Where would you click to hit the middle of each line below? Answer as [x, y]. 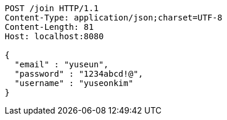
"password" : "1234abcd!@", [79, 74]
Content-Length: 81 [49, 27]
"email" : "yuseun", [62, 64]
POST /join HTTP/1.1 [52, 8]
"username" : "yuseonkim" [74, 83]
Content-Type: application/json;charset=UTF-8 [113, 18]
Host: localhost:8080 [54, 36]
